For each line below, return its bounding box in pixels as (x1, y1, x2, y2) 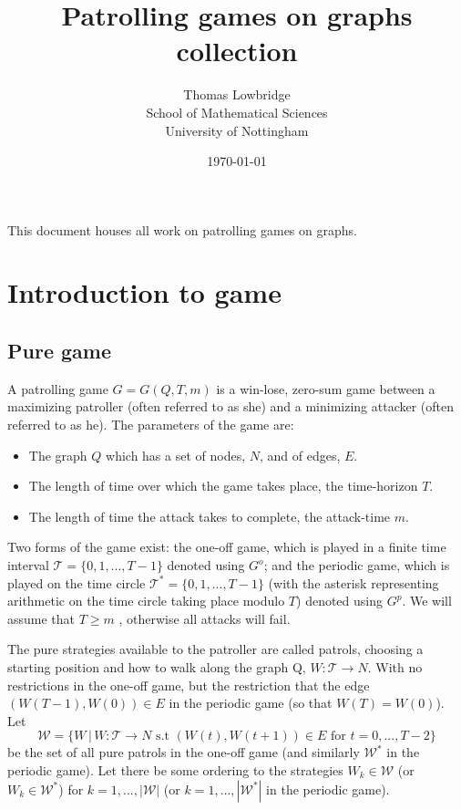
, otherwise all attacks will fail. (118, 608, 291, 628)
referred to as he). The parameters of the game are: (7, 415, 294, 434)
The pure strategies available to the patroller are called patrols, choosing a (7, 639, 424, 659)
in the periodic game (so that (169, 693, 333, 712)
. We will (402, 591, 452, 610)
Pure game (7, 337, 111, 365)
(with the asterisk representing (268, 573, 439, 592)
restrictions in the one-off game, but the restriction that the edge (7, 675, 370, 694)
